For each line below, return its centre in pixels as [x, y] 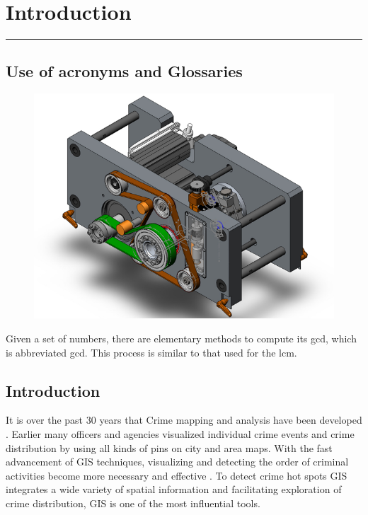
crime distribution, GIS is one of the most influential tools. [133, 503]
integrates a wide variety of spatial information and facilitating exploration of [174, 489]
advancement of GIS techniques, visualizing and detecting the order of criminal [177, 462]
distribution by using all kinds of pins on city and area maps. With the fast [169, 447]
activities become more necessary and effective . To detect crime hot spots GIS [177, 475]
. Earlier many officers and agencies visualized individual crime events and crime [180, 433]
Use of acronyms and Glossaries [124, 70]
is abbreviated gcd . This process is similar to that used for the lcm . [151, 352]
